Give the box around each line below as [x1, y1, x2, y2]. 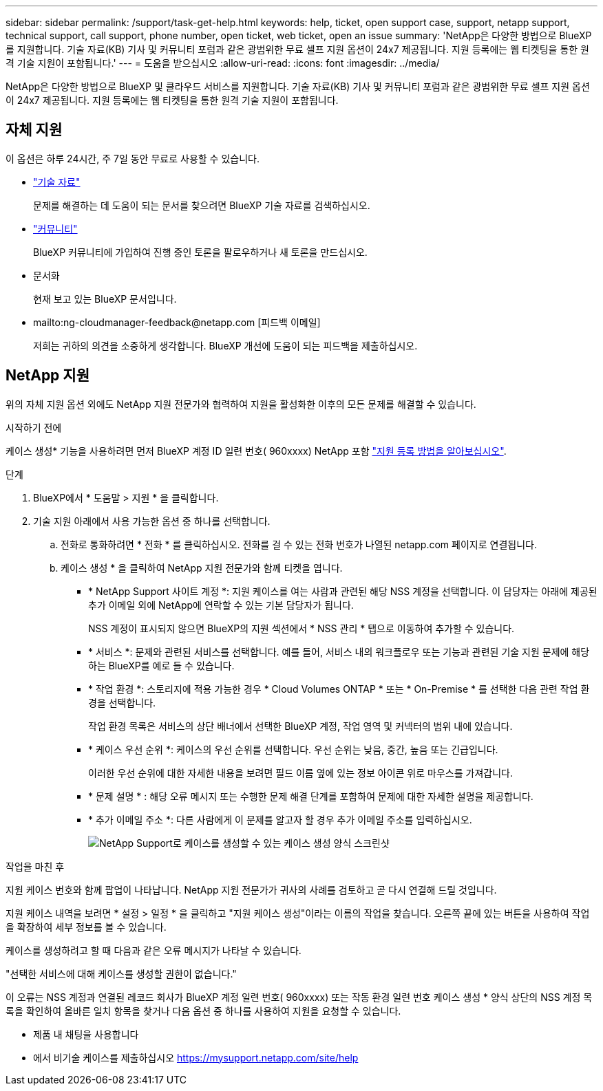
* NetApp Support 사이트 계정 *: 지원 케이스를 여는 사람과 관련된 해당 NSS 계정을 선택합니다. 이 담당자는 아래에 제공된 [88, 585, 597, 597]
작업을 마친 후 [6, 860, 65, 872]
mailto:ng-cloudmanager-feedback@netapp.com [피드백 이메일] [33, 316, 321, 328]
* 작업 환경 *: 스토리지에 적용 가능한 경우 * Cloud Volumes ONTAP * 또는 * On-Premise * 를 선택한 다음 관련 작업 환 [88, 682, 590, 695]
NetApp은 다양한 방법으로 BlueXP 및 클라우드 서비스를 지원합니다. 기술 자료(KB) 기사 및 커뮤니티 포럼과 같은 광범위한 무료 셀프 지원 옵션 [6, 80, 590, 92]
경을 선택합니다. [88, 696, 156, 709]
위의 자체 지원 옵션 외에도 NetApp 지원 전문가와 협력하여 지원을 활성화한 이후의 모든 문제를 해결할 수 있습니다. [6, 398, 476, 410]
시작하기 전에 [6, 421, 62, 433]
